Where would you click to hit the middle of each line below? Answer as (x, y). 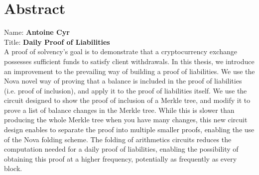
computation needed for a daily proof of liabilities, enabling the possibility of (121, 149)
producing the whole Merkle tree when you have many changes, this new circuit (126, 120)
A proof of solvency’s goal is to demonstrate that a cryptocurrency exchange (121, 51)
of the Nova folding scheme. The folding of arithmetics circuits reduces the (118, 139)
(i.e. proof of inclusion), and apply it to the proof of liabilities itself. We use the (126, 90)
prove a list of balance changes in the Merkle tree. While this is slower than (119, 110)
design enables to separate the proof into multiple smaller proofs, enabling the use (129, 130)
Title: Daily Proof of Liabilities (57, 42)
